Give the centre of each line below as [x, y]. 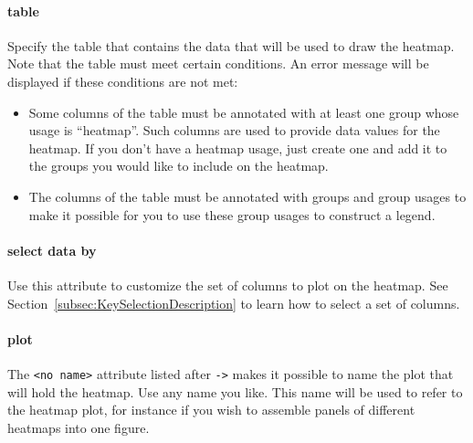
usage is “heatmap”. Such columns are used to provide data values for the [234, 130]
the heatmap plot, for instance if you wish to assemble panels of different [211, 410]
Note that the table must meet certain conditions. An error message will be [218, 63]
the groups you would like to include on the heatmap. [179, 166]
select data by [52, 250]
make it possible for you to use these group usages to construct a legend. [232, 214]
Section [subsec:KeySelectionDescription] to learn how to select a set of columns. [234, 303]
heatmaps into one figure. [79, 427]
